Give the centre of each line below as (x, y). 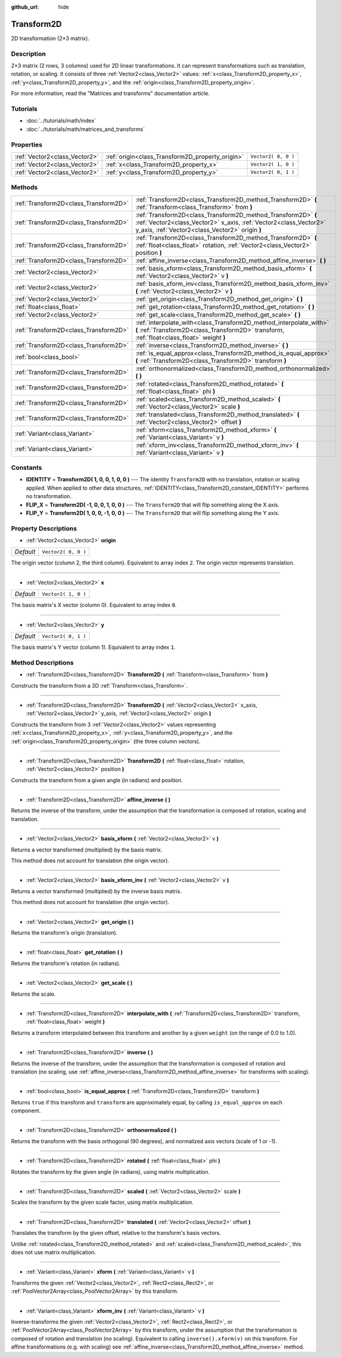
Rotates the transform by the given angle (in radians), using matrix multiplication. (110, 1171)
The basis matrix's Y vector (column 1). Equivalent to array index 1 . (93, 647)
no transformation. (49, 496)
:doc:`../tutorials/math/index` (61, 121)
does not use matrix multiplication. (53, 1252)
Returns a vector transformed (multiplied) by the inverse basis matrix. (96, 891)
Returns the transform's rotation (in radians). (66, 963)
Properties (27, 145)
